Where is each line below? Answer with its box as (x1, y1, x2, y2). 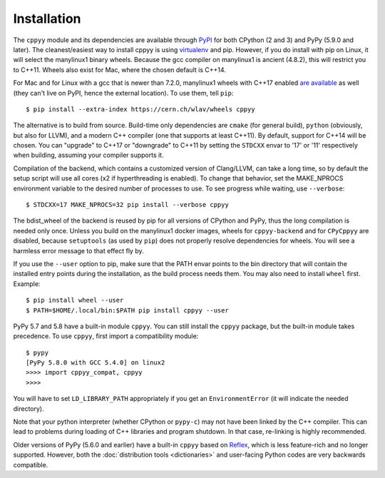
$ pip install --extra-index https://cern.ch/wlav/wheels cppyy (26, 105, 256, 113)
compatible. (13, 460, 48, 469)
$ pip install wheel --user (26, 296, 124, 305)
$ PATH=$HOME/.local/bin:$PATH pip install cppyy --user (26, 306, 230, 314)
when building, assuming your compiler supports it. (13, 151, 164, 160)
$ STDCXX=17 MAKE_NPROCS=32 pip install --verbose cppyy (26, 200, 230, 209)
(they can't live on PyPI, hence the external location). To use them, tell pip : (13, 88, 234, 97)
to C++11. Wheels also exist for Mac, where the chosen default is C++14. (13, 65, 226, 74)
